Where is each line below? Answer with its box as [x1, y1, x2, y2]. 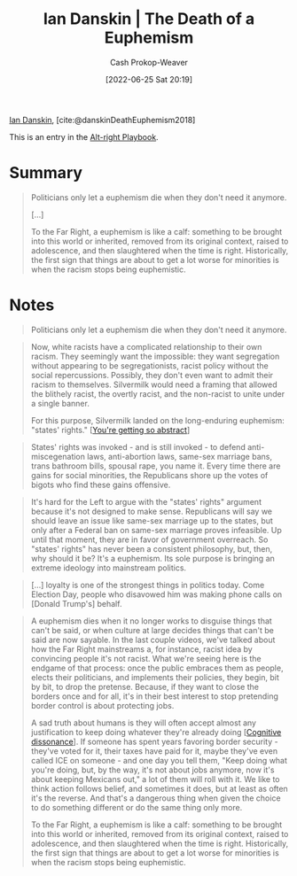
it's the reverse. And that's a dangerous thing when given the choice [30, 793, 281, 803]
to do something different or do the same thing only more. [30, 802, 243, 812]
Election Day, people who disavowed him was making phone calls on [30, 589, 283, 600]
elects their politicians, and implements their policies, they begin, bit [30, 671, 279, 682]
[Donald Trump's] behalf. [30, 598, 122, 609]
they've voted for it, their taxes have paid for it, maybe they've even [30, 745, 278, 756]
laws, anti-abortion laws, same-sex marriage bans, [87, 451, 273, 461]
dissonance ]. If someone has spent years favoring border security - [30, 736, 278, 747]
